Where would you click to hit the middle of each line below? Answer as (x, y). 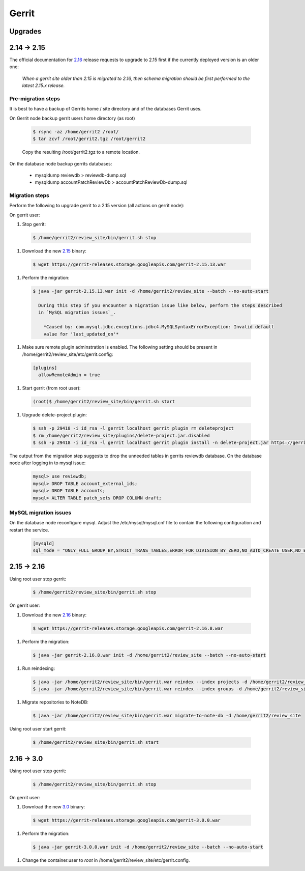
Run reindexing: (39, 668)
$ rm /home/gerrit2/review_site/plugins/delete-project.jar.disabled (121, 435)
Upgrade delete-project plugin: (55, 415)
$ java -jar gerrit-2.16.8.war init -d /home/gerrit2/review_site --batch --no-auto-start (149, 655)
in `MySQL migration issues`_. (77, 313)
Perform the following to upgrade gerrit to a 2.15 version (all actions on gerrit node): (97, 206)
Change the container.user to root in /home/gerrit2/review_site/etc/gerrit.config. (106, 860)
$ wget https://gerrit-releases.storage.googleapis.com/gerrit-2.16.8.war (128, 628)
